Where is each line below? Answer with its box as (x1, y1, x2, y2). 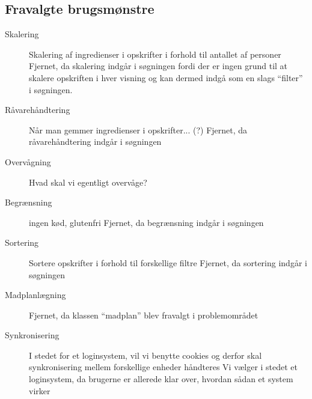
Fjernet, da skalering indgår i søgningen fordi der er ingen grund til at (29, 59, 288, 72)
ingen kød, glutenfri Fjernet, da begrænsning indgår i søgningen (29, 216, 264, 228)
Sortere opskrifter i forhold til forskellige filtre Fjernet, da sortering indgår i (29, 256, 307, 269)
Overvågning (5, 155, 51, 168)
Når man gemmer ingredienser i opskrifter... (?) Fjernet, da (29, 123, 248, 136)
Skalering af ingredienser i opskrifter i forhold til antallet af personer (29, 47, 281, 60)
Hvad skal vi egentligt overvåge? (29, 175, 147, 188)
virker (29, 384, 50, 397)
